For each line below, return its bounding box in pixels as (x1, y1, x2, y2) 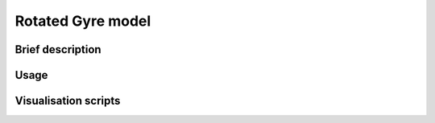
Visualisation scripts (14, 94, 121, 108)
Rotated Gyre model (14, 12, 151, 30)
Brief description (14, 43, 101, 56)
